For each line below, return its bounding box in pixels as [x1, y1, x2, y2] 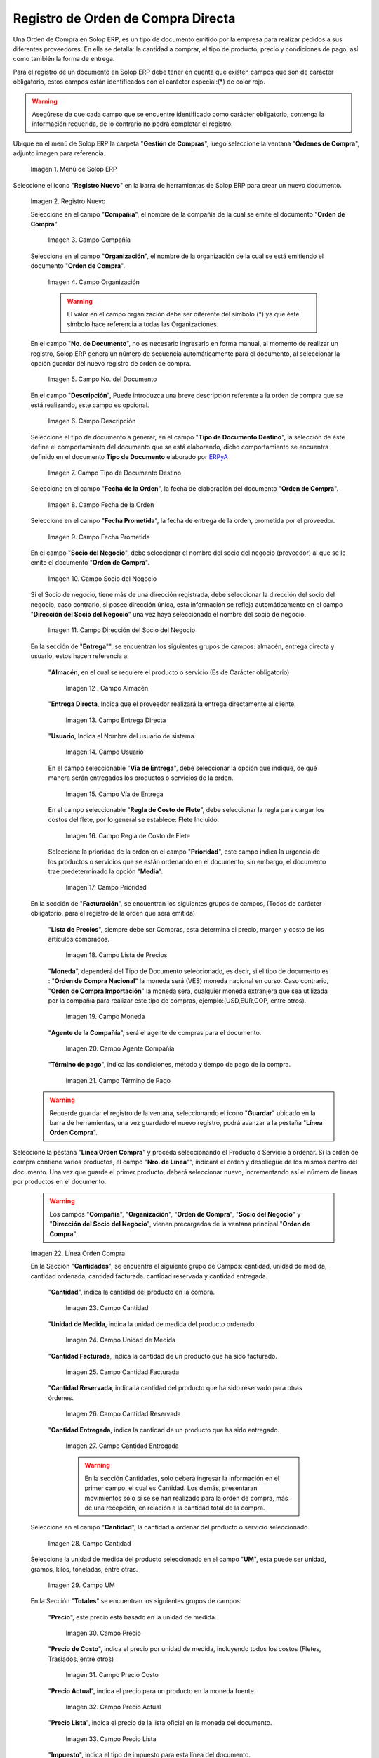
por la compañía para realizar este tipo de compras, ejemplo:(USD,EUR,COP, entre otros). [48, 996, 307, 1005]
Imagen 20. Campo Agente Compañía [65, 1044, 175, 1053]
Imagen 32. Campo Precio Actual [65, 1702, 161, 1712]
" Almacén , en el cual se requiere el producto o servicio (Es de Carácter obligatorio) [48, 668, 290, 676]
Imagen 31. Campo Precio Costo [65, 1671, 159, 1679]
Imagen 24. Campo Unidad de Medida [65, 1336, 175, 1345]
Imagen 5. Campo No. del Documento [48, 375, 157, 383]
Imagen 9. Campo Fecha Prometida [48, 532, 150, 541]
